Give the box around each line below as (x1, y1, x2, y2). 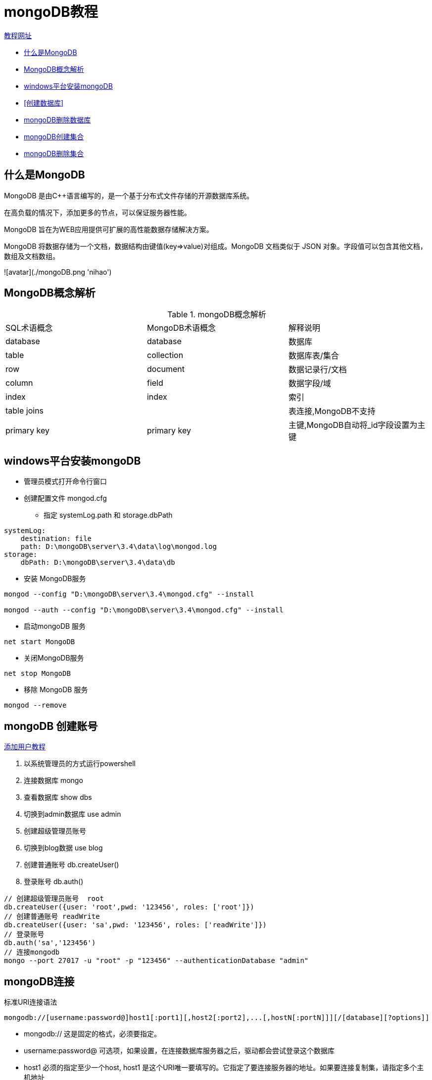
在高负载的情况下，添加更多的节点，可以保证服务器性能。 (4, 208, 191, 217)
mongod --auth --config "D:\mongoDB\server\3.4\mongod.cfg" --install (4, 606, 284, 614)
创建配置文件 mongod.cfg (24, 494, 107, 503)
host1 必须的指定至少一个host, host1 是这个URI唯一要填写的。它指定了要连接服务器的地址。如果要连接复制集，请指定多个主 (24, 1063, 424, 1072)
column (5, 378, 33, 388)
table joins (5, 406, 44, 416)
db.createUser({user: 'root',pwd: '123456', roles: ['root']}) (4, 903, 254, 911)
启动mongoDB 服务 (24, 622, 86, 631)
